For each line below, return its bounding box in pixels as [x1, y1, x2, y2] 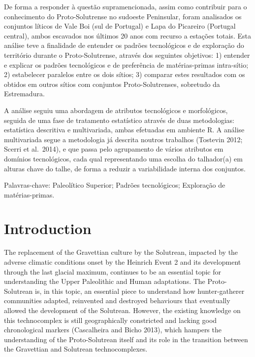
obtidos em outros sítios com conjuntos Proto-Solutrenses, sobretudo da [4, 79, 220, 89]
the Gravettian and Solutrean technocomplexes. [4, 344, 148, 354]
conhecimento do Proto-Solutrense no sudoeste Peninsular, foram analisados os [4, 11, 242, 21]
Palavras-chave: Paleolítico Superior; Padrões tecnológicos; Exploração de [4, 180, 225, 190]
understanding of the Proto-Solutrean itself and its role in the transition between [4, 334, 248, 344]
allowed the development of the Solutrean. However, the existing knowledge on [4, 305, 241, 315]
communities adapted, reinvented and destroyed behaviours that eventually [4, 295, 230, 306]
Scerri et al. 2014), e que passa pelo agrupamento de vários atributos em [4, 144, 223, 154]
